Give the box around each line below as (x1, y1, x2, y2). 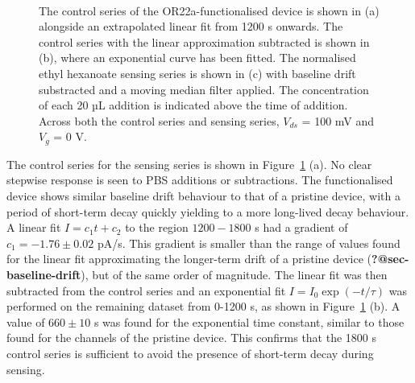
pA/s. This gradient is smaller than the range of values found (97, 234, 400, 251)
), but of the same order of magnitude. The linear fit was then (81, 266, 388, 282)
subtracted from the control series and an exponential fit (6, 282, 286, 299)
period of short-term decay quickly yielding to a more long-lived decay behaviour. (6, 203, 409, 220)
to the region (125, 219, 189, 236)
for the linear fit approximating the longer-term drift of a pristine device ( (6, 250, 372, 267)
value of (6, 313, 45, 330)
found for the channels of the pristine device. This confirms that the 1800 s (6, 329, 377, 346)
